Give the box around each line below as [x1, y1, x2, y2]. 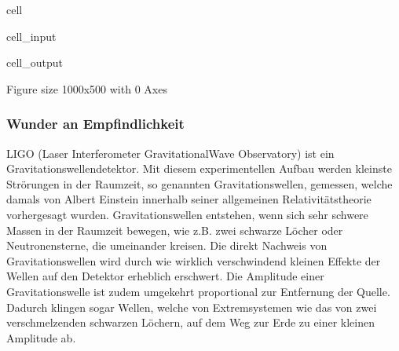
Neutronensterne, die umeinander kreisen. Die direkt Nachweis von [6, 237, 328, 254]
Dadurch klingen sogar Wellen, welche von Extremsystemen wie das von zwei [6, 298, 377, 315]
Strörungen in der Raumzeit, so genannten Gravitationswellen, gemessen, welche [6, 175, 393, 192]
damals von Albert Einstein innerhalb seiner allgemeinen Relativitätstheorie [6, 191, 372, 207]
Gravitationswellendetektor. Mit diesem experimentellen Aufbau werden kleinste [6, 160, 392, 177]
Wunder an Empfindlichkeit [6, 114, 185, 133]
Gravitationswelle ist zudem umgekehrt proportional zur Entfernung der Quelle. [6, 283, 390, 299]
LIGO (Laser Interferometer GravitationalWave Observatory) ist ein [6, 144, 335, 161]
